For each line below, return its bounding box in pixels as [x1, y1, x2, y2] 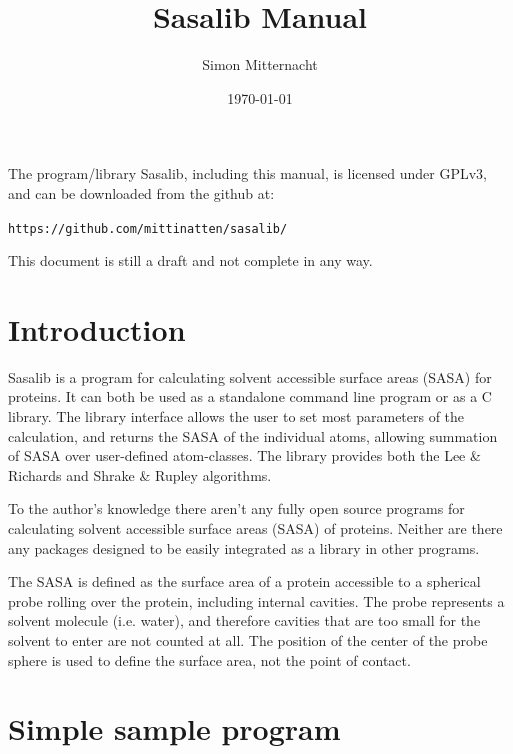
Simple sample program [8, 708, 341, 749]
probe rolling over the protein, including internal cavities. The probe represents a [8, 590, 505, 611]
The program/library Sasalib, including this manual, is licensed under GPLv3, [8, 163, 488, 184]
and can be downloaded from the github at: [8, 182, 275, 203]
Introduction [8, 308, 186, 349]
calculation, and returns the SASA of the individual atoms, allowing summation [8, 425, 498, 446]
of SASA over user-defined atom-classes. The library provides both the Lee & [8, 445, 481, 466]
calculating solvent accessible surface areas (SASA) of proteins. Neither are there [8, 518, 503, 539]
